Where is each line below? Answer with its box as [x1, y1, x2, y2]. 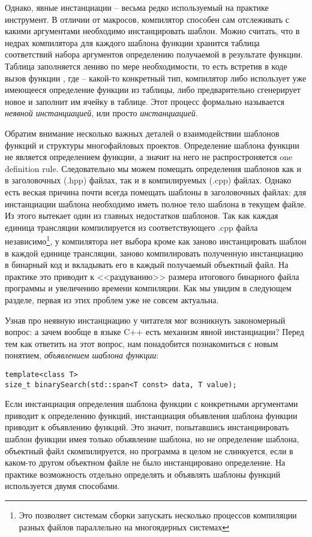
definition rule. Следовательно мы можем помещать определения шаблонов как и [5, 162, 301, 174]
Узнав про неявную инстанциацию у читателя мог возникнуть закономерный [5, 313, 286, 326]
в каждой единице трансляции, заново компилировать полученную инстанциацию [5, 246, 304, 259]
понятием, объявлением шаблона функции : [5, 349, 159, 361]
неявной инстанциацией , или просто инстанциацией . [5, 107, 198, 119]
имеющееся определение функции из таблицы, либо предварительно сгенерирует [5, 83, 301, 96]
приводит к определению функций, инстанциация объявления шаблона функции [5, 409, 298, 421]
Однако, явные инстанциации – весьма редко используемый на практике [5, 1, 269, 13]
